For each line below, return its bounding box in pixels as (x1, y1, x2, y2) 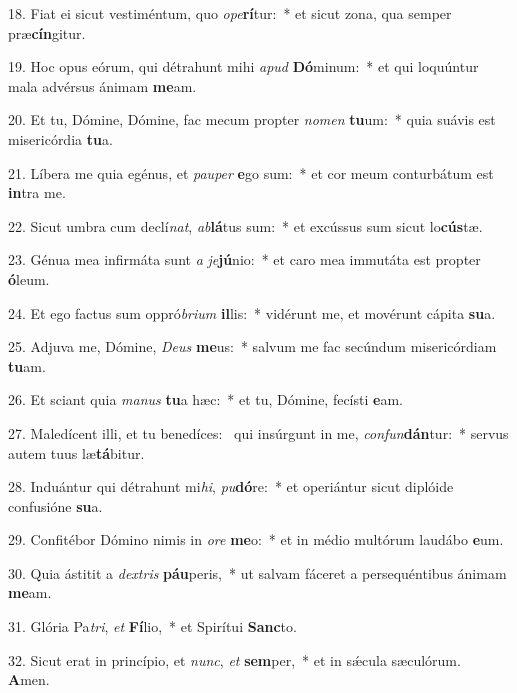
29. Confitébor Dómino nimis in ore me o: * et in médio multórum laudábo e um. (8, 529, 504, 550)
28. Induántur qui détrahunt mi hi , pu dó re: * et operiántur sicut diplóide (8, 476, 454, 497)
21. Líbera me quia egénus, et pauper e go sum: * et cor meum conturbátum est (8, 162, 494, 183)
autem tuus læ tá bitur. (8, 442, 145, 463)
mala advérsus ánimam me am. (8, 75, 197, 96)
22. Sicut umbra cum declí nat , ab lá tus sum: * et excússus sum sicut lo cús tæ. (8, 215, 483, 236)
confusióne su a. (8, 495, 103, 516)
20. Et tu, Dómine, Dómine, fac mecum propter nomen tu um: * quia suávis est (8, 109, 496, 130)
